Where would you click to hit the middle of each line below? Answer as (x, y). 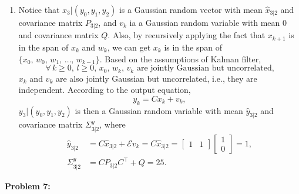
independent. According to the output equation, (105, 90)
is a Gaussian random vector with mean (191, 9)
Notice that (39, 9)
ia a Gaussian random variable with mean (205, 22)
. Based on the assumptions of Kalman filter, (180, 58)
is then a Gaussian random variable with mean (159, 110)
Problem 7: (28, 185)
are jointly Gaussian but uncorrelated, (205, 68)
